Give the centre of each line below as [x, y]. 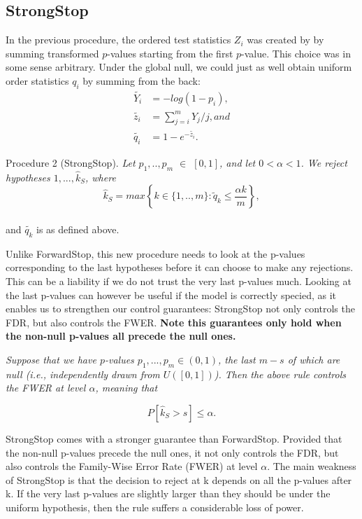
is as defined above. [78, 229]
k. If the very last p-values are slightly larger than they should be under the [168, 493]
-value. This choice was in [296, 53]
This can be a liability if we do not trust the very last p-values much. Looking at [179, 281]
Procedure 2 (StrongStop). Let [71, 162]
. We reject [324, 162]
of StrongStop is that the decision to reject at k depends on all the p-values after [179, 479]
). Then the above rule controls [280, 374]
